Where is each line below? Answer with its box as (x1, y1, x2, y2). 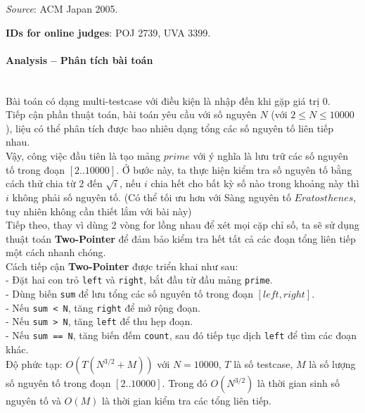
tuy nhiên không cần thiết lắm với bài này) (6, 203, 192, 218)
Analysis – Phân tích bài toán (6, 52, 153, 67)
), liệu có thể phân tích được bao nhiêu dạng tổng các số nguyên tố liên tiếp (6, 120, 333, 135)
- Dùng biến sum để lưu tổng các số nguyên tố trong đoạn (6, 286, 253, 301)
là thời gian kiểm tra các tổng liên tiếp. (102, 393, 271, 408)
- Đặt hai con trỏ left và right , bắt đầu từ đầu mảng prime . (6, 272, 273, 287)
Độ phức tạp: (6, 357, 63, 371)
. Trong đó (162, 376, 207, 390)
